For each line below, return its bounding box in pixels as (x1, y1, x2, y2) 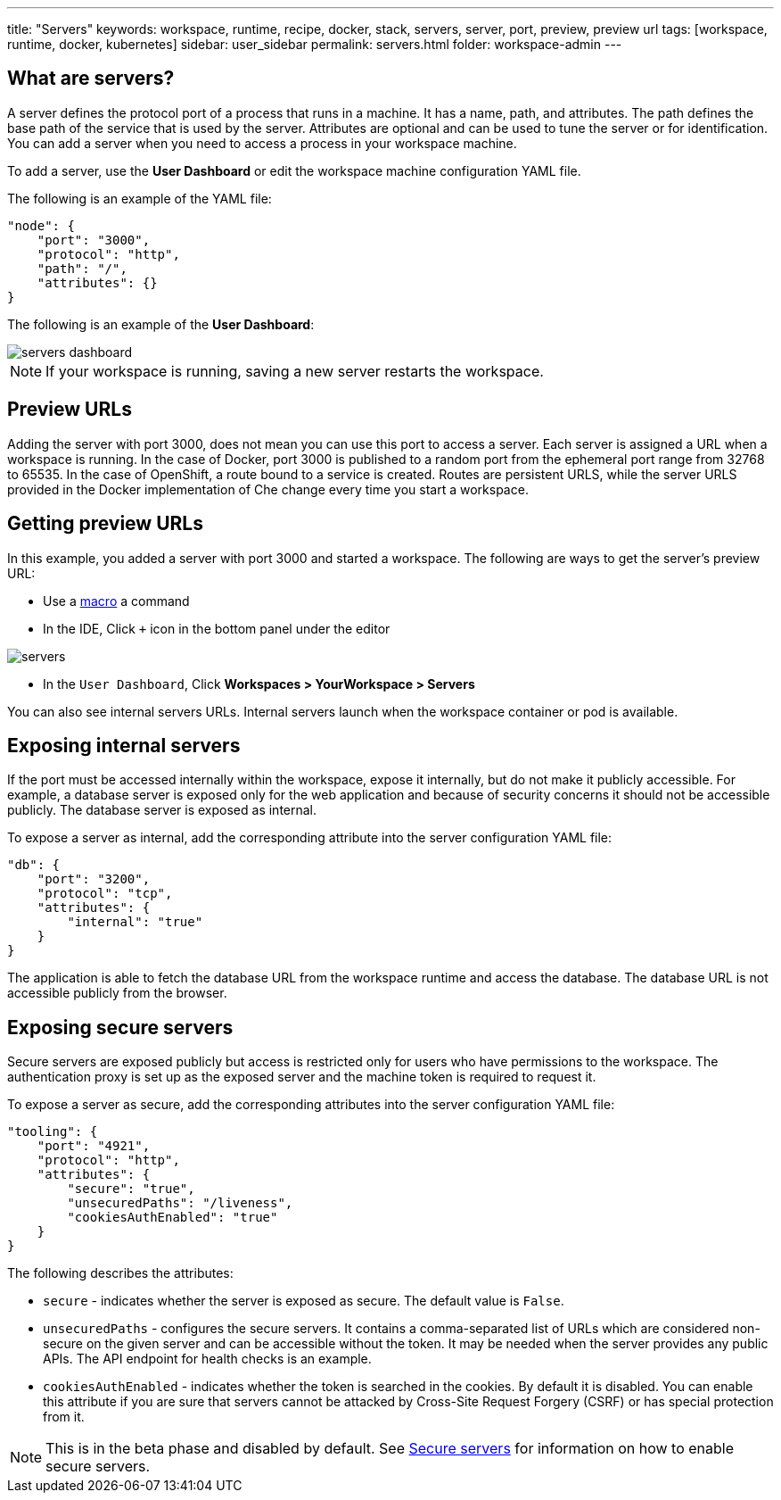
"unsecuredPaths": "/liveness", (67, 1196, 293, 1211)
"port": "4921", (37, 1139, 151, 1154)
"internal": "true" (67, 915, 203, 930)
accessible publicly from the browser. (7, 985, 227, 1001)
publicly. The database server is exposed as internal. (7, 802, 317, 818)
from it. (43, 1409, 85, 1425)
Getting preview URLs (7, 512, 203, 535)
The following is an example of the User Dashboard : (7, 316, 315, 332)
